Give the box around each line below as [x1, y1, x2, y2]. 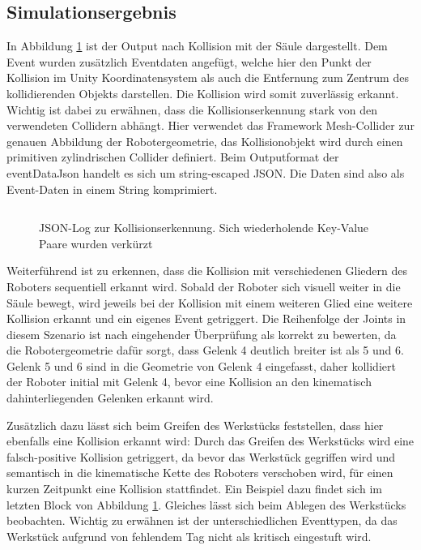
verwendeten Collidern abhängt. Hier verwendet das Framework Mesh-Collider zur [6, 117, 415, 134]
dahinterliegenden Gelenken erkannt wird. [6, 389, 214, 406]
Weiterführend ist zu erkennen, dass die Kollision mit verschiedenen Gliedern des [6, 262, 408, 279]
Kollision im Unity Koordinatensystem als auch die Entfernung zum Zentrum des [6, 69, 409, 86]
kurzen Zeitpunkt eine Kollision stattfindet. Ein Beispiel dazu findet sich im [6, 480, 382, 497]
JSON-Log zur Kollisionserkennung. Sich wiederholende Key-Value [39, 219, 369, 236]
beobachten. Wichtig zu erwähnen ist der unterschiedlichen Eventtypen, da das [6, 512, 398, 529]
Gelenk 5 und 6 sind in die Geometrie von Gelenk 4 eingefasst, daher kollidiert [6, 357, 396, 374]
